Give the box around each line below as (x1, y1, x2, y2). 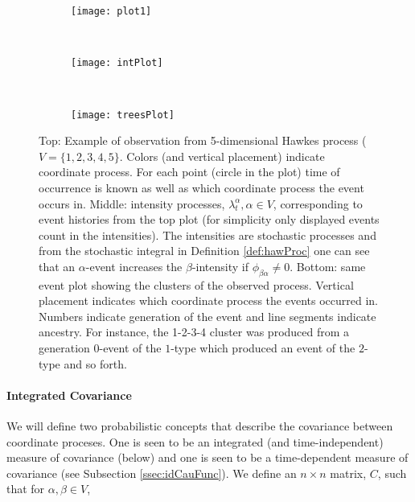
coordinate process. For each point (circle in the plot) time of (39, 163, 340, 180)
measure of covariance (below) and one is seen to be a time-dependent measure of (6, 449, 409, 466)
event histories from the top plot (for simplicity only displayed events (39, 211, 380, 228)
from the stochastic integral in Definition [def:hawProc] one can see (39, 242, 370, 259)
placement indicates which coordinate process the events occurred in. (39, 292, 378, 309)
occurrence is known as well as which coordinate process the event (39, 179, 364, 195)
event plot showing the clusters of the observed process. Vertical (39, 276, 354, 293)
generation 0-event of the (39, 339, 162, 356)
